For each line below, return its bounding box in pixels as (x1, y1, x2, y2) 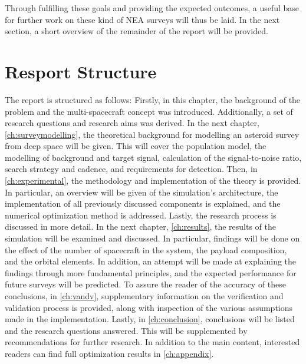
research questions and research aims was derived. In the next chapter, (5, 117, 259, 129)
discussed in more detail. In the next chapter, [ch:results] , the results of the (5, 220, 276, 233)
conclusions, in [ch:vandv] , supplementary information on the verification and (5, 290, 284, 302)
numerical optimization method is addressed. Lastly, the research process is (5, 209, 277, 221)
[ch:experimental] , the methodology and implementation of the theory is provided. (5, 174, 301, 187)
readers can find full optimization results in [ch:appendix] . (5, 347, 214, 359)
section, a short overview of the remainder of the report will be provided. (5, 25, 268, 37)
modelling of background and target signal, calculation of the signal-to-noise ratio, (5, 151, 302, 163)
